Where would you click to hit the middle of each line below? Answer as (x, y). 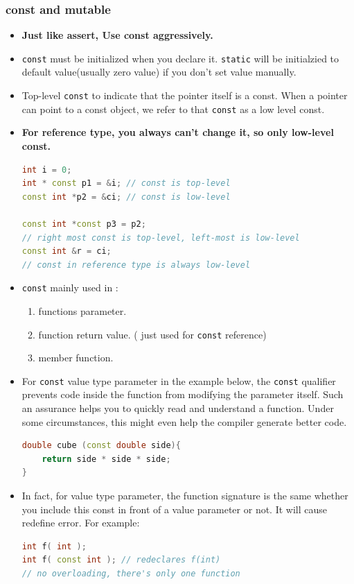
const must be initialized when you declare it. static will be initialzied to (180, 58)
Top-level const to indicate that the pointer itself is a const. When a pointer (185, 95)
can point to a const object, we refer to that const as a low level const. (173, 109)
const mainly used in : (70, 287)
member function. (76, 358)
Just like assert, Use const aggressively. (117, 35)
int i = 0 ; (47, 170)
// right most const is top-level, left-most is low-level (161, 238)
